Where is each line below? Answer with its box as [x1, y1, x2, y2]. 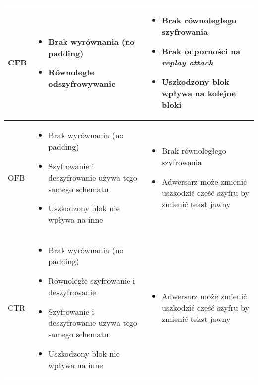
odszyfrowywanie [48, 77, 116, 89]
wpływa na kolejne [162, 87, 236, 99]
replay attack [162, 57, 213, 68]
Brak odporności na [162, 45, 241, 57]
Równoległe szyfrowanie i [48, 275, 135, 286]
